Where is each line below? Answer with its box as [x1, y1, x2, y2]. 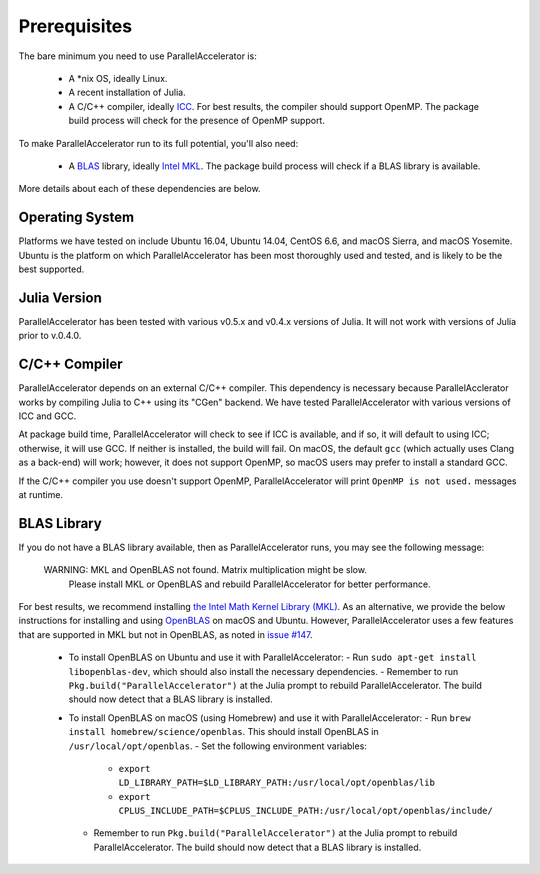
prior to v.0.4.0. [18, 330, 82, 342]
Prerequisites [18, 15, 133, 37]
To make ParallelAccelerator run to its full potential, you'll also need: [18, 137, 299, 149]
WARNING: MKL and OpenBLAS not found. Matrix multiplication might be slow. [43, 564, 367, 576]
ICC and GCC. [18, 410, 77, 422]
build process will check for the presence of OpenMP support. [68, 115, 325, 127]
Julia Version [18, 289, 102, 306]
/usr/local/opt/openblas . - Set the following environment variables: [68, 740, 367, 752]
